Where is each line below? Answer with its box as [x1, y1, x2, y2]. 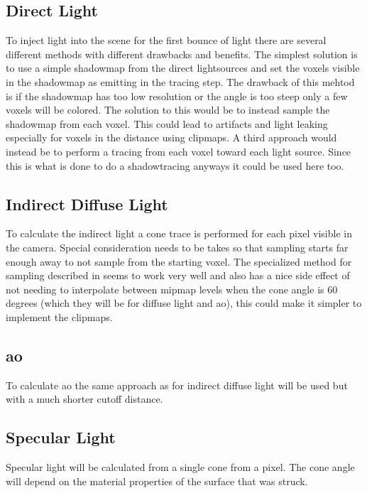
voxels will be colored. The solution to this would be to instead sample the [6, 102, 330, 117]
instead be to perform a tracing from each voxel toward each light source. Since [6, 143, 351, 158]
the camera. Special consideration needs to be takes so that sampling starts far [6, 239, 349, 254]
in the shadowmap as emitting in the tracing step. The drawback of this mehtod [6, 74, 355, 89]
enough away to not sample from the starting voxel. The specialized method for [6, 254, 352, 269]
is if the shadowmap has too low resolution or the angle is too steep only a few [6, 88, 348, 103]
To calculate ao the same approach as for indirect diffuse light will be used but [6, 377, 348, 392]
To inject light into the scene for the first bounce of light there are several [6, 33, 327, 48]
